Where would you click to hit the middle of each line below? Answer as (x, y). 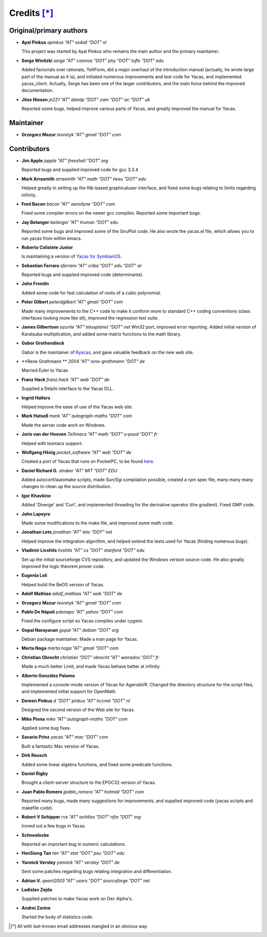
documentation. (38, 90)
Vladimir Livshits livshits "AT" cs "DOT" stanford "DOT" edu (83, 551)
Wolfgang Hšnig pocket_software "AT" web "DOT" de (76, 452)
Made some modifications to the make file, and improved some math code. (98, 523)
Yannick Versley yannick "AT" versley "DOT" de (71, 862)
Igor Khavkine (36, 496)
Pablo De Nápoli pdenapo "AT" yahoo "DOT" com (72, 611)
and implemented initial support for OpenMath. (69, 692)
